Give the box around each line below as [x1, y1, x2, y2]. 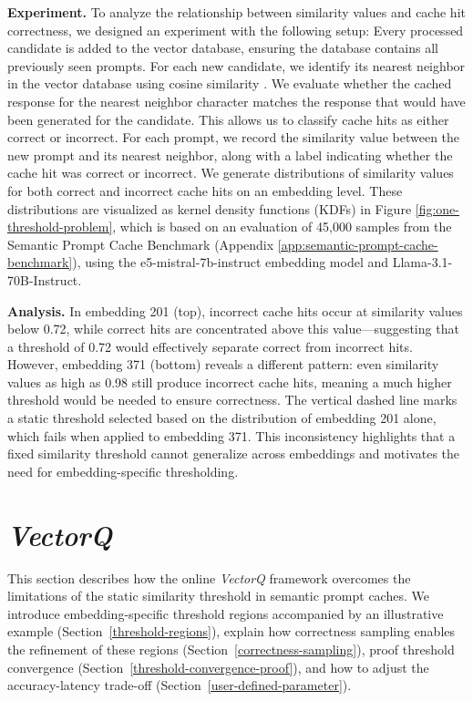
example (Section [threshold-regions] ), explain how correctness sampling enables [7, 622, 456, 641]
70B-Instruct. [7, 270, 82, 289]
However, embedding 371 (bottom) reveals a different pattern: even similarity [7, 355, 439, 374]
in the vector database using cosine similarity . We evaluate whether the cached [7, 74, 452, 93]
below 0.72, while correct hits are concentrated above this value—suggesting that [7, 319, 459, 338]
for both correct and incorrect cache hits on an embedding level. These [7, 180, 403, 200]
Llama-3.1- [392, 253, 453, 272]
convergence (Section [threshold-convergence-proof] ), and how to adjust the [7, 657, 429, 676]
